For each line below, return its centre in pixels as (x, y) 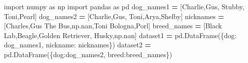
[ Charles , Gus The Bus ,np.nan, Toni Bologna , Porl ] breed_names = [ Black (113, 26)
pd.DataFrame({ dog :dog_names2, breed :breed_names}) (88, 54)
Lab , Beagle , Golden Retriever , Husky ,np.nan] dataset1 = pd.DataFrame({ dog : (120, 35)
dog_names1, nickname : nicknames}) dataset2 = (77, 45)
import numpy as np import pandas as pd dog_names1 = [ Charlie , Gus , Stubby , (124, 6)
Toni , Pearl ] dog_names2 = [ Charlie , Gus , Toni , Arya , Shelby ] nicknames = (114, 16)
